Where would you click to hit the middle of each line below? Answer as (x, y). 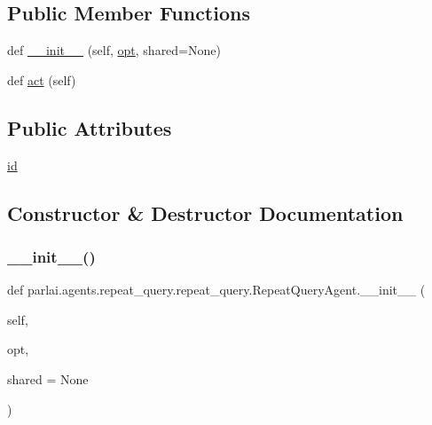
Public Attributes (90, 127)
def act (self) (42, 79)
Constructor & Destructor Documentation (205, 212)
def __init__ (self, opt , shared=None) (114, 50)
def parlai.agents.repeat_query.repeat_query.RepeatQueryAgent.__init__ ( (216, 290)
